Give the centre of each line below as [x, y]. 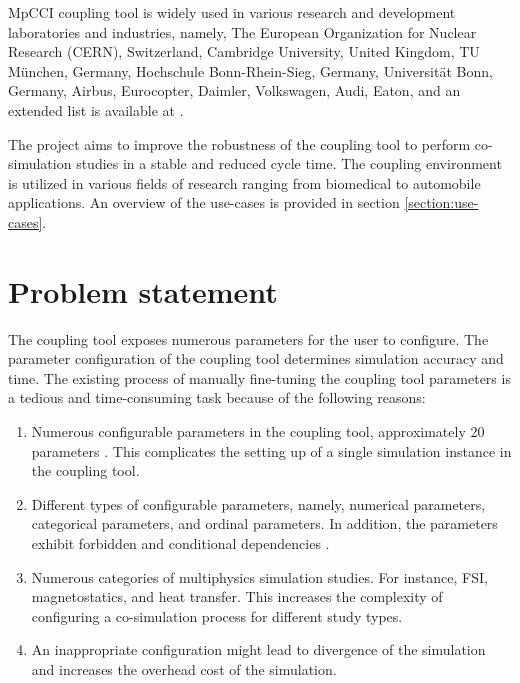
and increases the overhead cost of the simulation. [184, 668]
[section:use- [441, 202]
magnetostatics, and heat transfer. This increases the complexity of [237, 596]
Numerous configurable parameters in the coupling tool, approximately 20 [258, 431]
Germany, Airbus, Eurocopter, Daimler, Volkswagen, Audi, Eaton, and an [234, 90]
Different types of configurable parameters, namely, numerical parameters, [258, 503]
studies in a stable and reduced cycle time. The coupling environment [289, 163]
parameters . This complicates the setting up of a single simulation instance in [271, 450]
